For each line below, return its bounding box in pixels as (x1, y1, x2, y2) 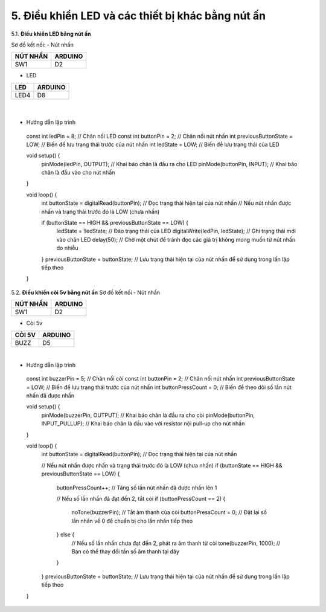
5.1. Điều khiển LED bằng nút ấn (11, 30, 91, 37)
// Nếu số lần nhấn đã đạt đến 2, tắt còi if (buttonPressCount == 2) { (56, 495, 226, 502)
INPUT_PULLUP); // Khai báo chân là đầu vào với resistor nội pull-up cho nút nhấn (41, 420, 245, 427)
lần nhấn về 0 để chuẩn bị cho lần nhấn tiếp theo (71, 517, 193, 524)
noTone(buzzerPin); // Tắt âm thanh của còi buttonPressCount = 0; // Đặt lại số (71, 509, 267, 516)
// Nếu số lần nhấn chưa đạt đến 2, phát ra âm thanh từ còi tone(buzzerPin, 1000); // (71, 540, 281, 547)
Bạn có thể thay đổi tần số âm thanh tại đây (71, 547, 179, 555)
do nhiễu (56, 245, 78, 252)
